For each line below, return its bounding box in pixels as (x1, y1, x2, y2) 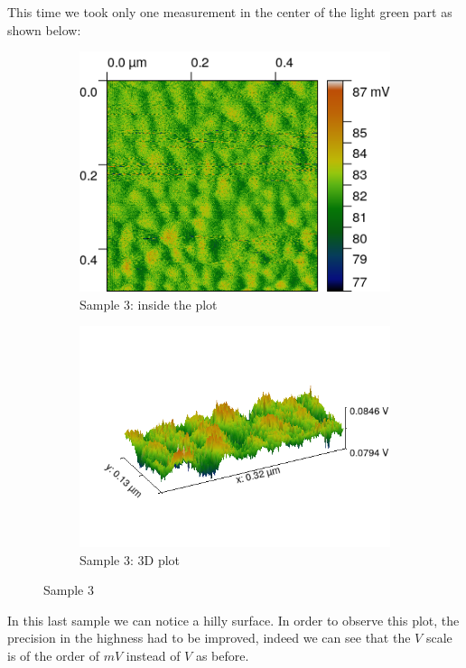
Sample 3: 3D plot (79, 550, 181, 569)
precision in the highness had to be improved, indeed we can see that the (7, 628, 411, 647)
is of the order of (7, 646, 100, 665)
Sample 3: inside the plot (79, 294, 218, 313)
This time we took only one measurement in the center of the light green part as (7, 3, 452, 21)
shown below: (7, 20, 81, 39)
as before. (195, 646, 249, 665)
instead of (126, 646, 181, 665)
